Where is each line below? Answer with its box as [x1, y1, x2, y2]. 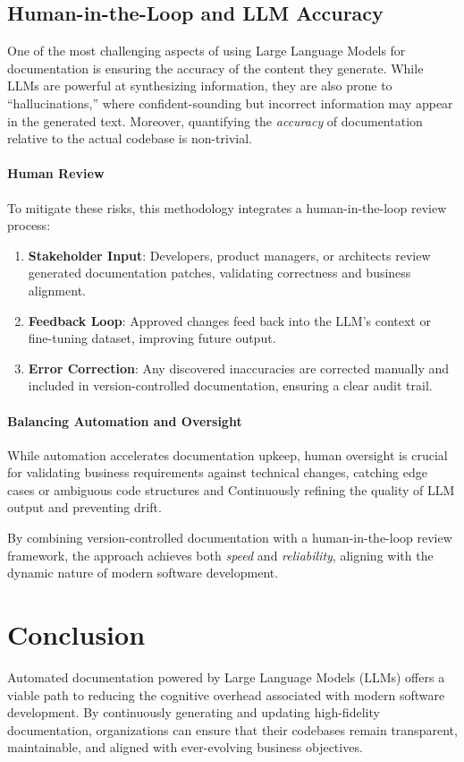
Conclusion [7, 616, 146, 653]
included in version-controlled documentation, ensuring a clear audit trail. [28, 376, 433, 395]
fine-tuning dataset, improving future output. [28, 329, 276, 347]
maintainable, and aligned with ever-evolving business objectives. [7, 738, 363, 757]
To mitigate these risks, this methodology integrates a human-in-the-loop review [7, 198, 447, 217]
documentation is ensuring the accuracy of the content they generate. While [7, 58, 424, 77]
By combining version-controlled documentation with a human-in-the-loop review [7, 528, 452, 547]
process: [7, 216, 51, 235]
